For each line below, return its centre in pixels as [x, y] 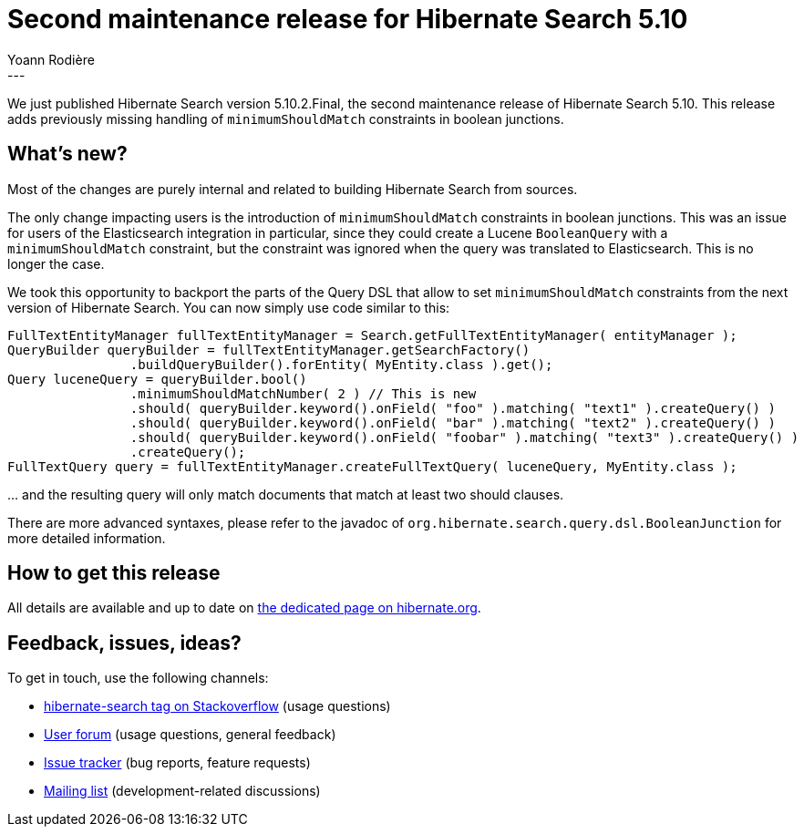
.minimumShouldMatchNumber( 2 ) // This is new [303, 393]
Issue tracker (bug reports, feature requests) [177, 763]
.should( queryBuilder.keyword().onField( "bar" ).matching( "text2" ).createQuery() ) [453, 422]
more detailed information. [87, 538]
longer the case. [56, 263]
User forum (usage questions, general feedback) [190, 735]
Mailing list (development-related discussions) [182, 791]
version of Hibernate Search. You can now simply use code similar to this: [229, 307]
